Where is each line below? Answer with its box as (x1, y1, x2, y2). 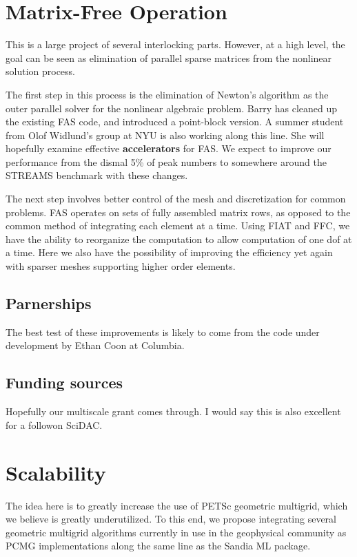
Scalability (6, 458, 106, 486)
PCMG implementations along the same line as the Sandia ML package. (6, 538, 311, 553)
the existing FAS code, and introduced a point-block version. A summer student (6, 114, 344, 129)
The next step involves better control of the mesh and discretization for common (6, 191, 346, 206)
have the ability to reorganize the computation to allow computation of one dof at (6, 231, 352, 246)
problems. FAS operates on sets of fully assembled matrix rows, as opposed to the (6, 204, 351, 219)
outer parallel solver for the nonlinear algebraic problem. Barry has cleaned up (6, 101, 338, 115)
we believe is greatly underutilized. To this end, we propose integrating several (6, 512, 336, 526)
